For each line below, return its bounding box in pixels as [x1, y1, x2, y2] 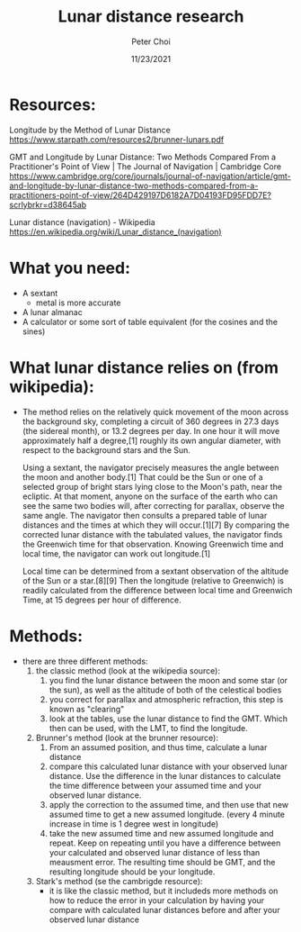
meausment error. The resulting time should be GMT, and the [49, 856, 276, 867]
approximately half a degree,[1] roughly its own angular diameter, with [22, 435, 281, 446]
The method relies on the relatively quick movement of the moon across [22, 406, 289, 417]
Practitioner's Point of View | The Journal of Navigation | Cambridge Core [9, 160, 281, 172]
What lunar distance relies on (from [9, 357, 279, 377]
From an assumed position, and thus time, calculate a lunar [49, 741, 268, 753]
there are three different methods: [22, 656, 148, 666]
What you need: [9, 258, 131, 278]
